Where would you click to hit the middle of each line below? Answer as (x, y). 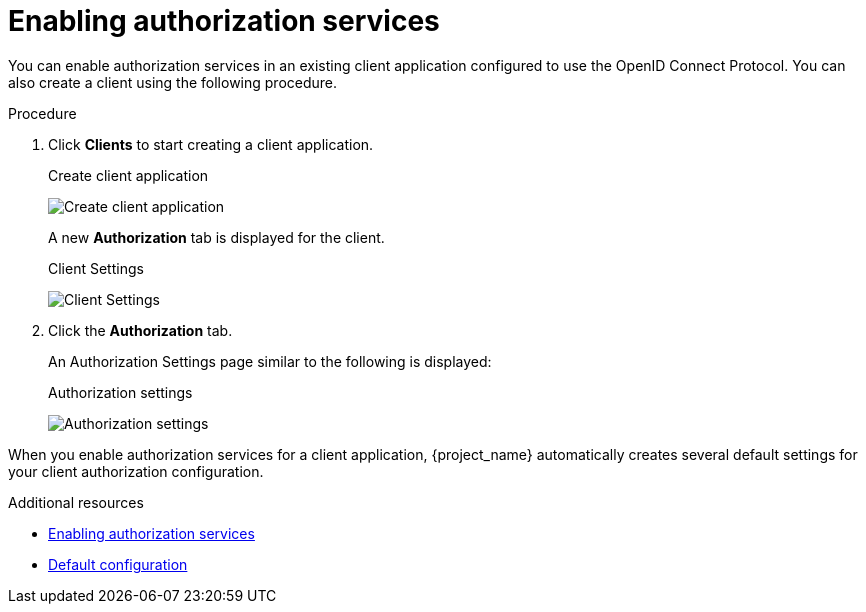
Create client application (128, 175)
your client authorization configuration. (136, 471)
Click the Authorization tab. (140, 330)
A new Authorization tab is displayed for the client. (216, 237)
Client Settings (96, 268)
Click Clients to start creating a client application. (211, 144)
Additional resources (76, 502)
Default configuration (118, 564)
